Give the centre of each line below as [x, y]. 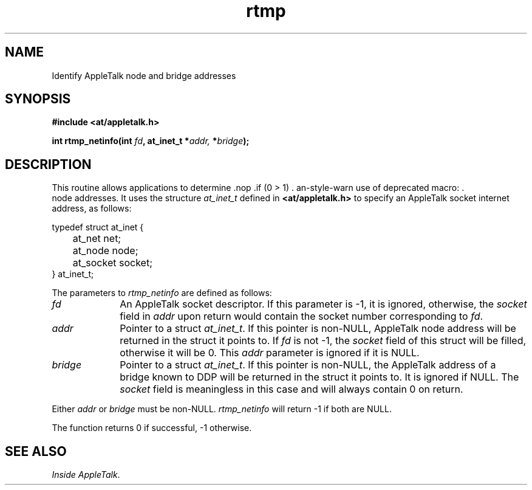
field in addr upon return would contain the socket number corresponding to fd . [302, 316]
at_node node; [105, 251]
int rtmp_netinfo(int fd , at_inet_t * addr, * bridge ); [151, 141]
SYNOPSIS [38, 99]
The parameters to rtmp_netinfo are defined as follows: [162, 293]
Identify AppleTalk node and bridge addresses [144, 75]
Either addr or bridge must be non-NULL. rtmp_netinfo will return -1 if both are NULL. [222, 409]
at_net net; [97, 239]
